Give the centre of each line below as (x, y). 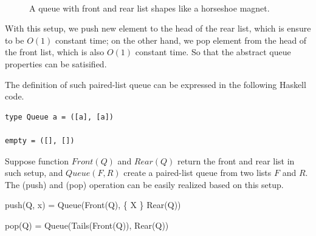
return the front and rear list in (236, 160)
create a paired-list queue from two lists (197, 173)
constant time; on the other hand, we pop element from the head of (181, 40)
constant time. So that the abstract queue (213, 52)
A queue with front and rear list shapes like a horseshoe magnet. (149, 8)
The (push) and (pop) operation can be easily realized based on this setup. (144, 184)
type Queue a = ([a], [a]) (59, 117)
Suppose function (37, 160)
